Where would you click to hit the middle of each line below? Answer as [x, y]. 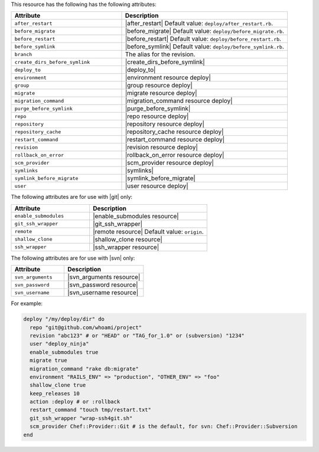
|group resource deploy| [159, 86]
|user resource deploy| [157, 186]
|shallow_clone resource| [127, 239]
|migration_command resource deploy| [179, 101]
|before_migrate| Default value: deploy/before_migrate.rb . [205, 31]
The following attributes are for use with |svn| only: [73, 258]
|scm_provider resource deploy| [169, 163]
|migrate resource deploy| [161, 93]
